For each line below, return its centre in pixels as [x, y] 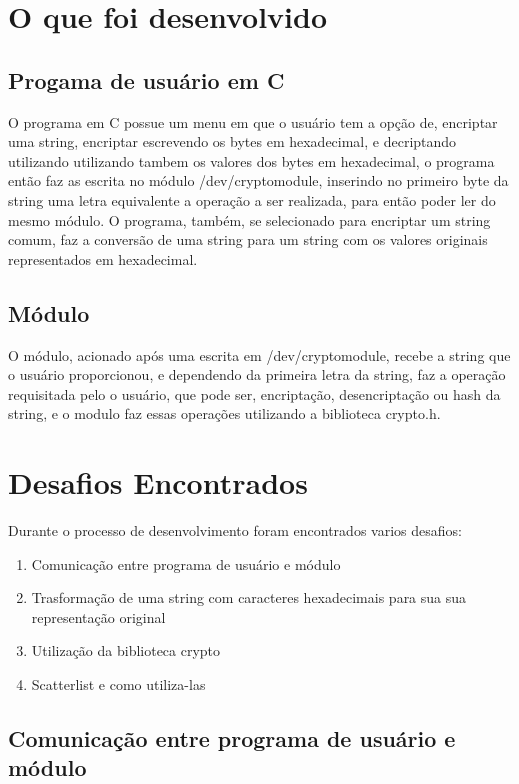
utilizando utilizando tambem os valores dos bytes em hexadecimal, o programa [251, 160]
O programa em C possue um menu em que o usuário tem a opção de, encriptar [253, 121]
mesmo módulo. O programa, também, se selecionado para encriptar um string [249, 219]
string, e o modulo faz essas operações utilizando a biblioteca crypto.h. [224, 413]
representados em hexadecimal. [103, 258]
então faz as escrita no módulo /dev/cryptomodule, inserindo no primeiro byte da [258, 180]
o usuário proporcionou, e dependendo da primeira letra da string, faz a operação [257, 374]
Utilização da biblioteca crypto [126, 650]
